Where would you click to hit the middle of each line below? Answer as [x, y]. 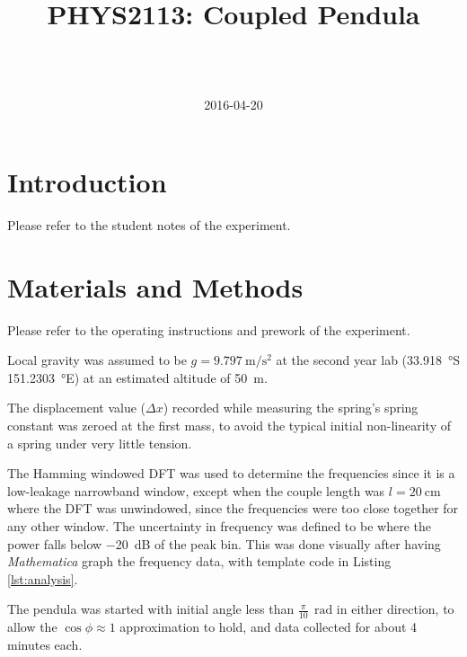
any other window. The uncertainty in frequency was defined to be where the [219, 525]
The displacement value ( [77, 408]
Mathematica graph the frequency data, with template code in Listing [199, 561]
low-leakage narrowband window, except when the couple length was [196, 490]
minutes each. [45, 644]
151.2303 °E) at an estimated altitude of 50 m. [137, 377]
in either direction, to [395, 609]
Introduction [87, 181]
